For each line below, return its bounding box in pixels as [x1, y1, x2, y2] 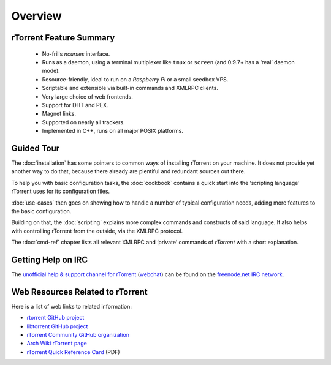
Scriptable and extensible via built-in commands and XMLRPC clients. [42, 85, 219, 92]
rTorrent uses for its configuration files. [11, 187, 110, 195]
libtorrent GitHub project [26, 322, 88, 330]
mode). [42, 67, 61, 75]
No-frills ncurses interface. [42, 50, 110, 58]
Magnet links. [42, 110, 77, 118]
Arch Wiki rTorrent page [26, 340, 87, 347]
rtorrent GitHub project [26, 314, 85, 322]
